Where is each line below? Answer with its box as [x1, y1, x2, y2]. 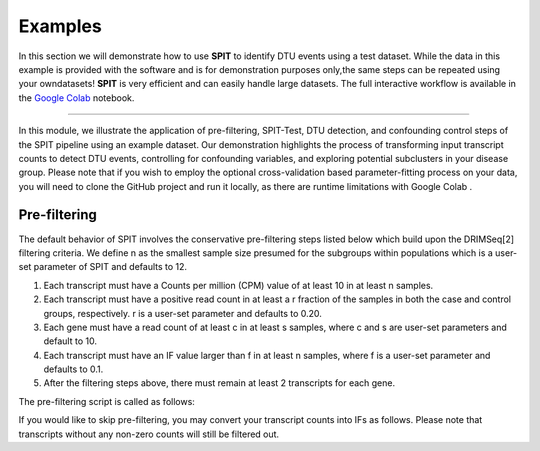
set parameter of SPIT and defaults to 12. [18, 261, 188, 273]
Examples [18, 15, 102, 37]
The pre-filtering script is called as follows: [18, 395, 195, 407]
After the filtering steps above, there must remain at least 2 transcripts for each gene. [43, 377, 395, 389]
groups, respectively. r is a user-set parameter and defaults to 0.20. [43, 307, 322, 319]
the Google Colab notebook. [18, 91, 135, 104]
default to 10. [43, 335, 97, 347]
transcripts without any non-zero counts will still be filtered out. [18, 428, 280, 440]
